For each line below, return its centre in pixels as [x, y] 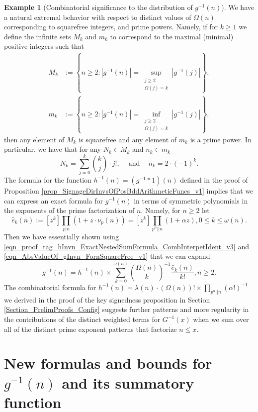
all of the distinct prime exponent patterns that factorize [90, 329]
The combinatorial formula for [50, 287]
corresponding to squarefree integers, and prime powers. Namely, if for [111, 27]
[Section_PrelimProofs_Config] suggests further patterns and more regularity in [127, 309]
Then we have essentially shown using [61, 237]
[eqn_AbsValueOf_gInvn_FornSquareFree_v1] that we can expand [107, 256]
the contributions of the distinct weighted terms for [82, 319]
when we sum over [221, 319]
